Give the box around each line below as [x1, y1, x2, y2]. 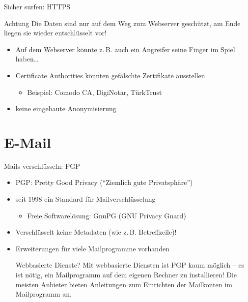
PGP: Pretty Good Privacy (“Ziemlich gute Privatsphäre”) [15, 177, 193, 187]
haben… [15, 54, 39, 64]
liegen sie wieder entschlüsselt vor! [4, 28, 107, 38]
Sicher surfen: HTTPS [4, 1, 71, 11]
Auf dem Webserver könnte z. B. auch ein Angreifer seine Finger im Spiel [15, 44, 235, 54]
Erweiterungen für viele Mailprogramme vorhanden [15, 243, 169, 253]
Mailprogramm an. [15, 289, 72, 299]
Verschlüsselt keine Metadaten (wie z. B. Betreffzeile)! [15, 227, 177, 237]
